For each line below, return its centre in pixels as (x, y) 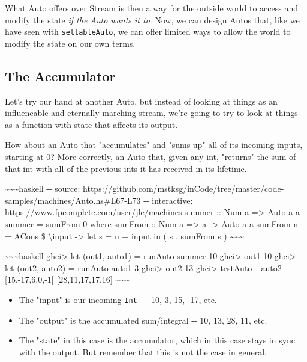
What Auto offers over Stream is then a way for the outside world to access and (151, 8)
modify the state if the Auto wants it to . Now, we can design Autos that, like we (152, 20)
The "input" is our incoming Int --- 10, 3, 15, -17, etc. (118, 299)
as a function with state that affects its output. (91, 124)
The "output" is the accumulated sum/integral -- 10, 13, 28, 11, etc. (143, 320)
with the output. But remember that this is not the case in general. (143, 351)
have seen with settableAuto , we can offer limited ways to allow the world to (148, 32)
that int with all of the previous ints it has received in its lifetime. (126, 168)
